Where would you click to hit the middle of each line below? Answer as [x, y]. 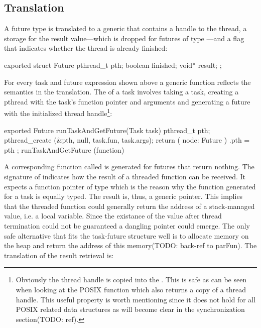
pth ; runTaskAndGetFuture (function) [64, 149]
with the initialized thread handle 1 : [58, 113]
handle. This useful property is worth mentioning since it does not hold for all [136, 299]
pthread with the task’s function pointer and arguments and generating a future [127, 101]
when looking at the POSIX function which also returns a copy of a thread [131, 289]
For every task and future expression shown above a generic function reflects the [127, 82]
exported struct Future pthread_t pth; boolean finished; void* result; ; [113, 65]
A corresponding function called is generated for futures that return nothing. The [129, 167]
